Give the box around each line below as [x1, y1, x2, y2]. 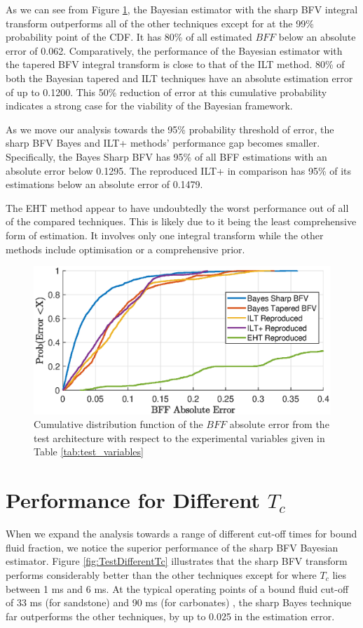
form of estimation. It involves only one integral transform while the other [6, 227, 324, 242]
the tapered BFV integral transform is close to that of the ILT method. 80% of [6, 57, 345, 72]
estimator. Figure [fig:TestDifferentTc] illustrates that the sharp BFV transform [6, 554, 348, 568]
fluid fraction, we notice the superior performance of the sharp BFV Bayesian [6, 540, 338, 554]
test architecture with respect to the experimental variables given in [34, 430, 325, 445]
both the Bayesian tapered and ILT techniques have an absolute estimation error [6, 70, 353, 85]
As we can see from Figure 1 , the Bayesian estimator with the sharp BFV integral [6, 2, 358, 16]
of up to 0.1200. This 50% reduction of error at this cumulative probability [6, 84, 327, 99]
